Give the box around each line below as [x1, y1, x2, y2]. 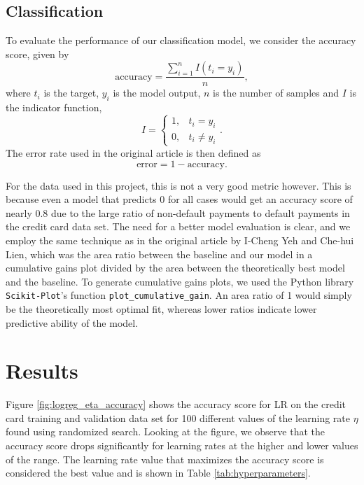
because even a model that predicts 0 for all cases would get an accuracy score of [6, 192, 353, 206]
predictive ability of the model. [6, 315, 139, 330]
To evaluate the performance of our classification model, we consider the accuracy [6, 33, 356, 48]
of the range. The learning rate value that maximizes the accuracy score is [6, 451, 324, 466]
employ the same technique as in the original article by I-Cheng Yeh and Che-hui [6, 232, 354, 247]
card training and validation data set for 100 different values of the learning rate [6, 410, 350, 425]
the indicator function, [6, 100, 102, 115]
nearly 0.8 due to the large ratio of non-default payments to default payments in [6, 205, 350, 220]
